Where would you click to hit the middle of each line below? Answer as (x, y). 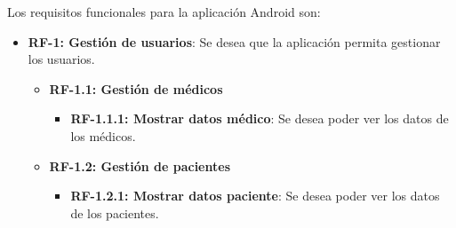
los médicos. (103, 135)
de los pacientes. (115, 212)
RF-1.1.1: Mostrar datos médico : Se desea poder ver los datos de (260, 118)
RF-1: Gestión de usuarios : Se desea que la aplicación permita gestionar (234, 41)
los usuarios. (61, 59)
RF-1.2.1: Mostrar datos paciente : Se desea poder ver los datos (255, 196)
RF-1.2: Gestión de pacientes (140, 165)
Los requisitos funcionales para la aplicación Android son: (164, 12)
